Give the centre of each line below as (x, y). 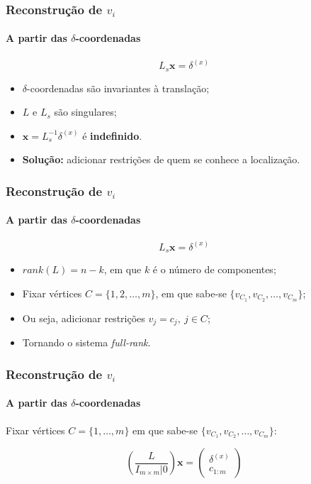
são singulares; (85, 112)
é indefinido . (112, 135)
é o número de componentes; (214, 269)
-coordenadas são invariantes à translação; (118, 88)
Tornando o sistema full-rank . (86, 342)
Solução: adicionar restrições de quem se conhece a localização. (161, 159)
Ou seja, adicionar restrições (84, 318)
